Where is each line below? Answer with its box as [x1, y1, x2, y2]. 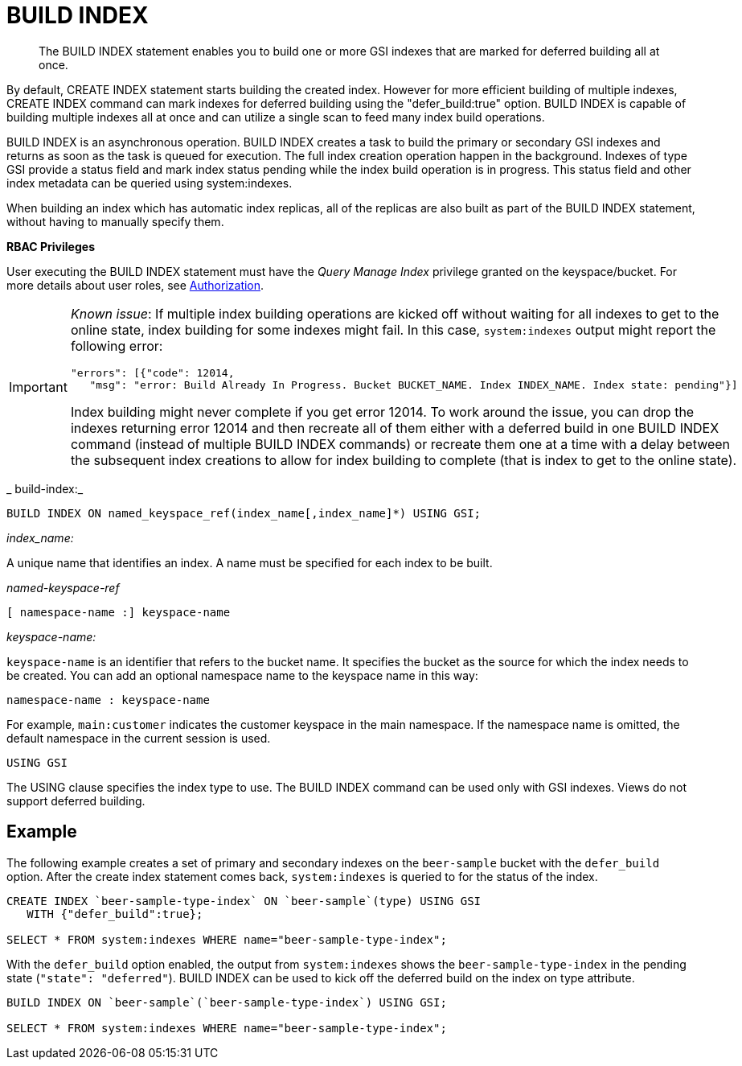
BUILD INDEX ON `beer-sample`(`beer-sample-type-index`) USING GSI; [6, 995, 447, 1009]
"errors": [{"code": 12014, [70, 366, 235, 379]
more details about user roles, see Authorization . [6, 278, 264, 292]
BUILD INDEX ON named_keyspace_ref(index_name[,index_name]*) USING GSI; [6, 506, 482, 520]
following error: [70, 337, 163, 354]
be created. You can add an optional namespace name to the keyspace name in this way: [6, 668, 478, 682]
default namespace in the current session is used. [6, 731, 271, 745]
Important [9, 378, 68, 395]
